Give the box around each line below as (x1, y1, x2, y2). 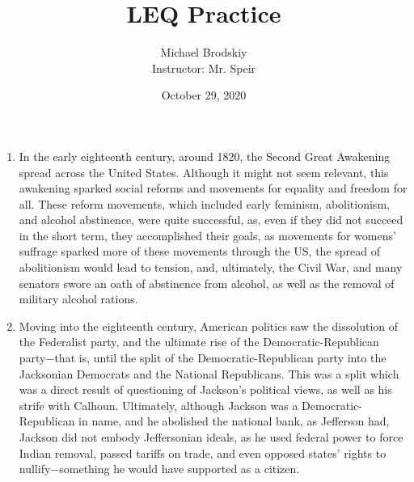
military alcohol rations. (19, 290, 138, 307)
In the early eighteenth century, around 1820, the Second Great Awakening (19, 147, 391, 164)
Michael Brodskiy (160, 44, 247, 61)
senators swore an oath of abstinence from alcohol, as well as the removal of (19, 274, 395, 291)
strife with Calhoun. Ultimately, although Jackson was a (19, 396, 298, 413)
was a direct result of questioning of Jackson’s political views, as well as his (19, 381, 392, 398)
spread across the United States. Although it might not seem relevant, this (19, 163, 389, 180)
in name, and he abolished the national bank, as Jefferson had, (78, 412, 390, 429)
